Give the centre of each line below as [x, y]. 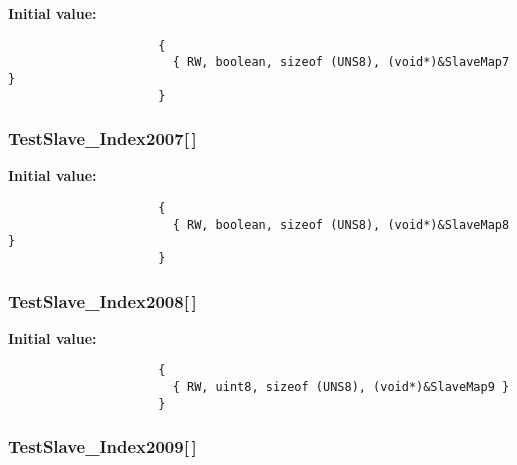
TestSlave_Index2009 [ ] [102, 446]
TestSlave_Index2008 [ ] [102, 300]
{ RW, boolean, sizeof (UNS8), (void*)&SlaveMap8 [341, 224]
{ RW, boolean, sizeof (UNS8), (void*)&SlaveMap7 [341, 62]
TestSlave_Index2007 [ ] [102, 138]
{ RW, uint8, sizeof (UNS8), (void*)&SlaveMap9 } [341, 387]
